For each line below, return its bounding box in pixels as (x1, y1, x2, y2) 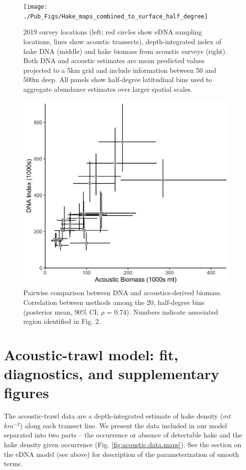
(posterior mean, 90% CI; (23, 306, 99, 317)
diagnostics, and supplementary (4, 364, 219, 384)
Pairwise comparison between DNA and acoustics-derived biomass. (23, 287, 222, 298)
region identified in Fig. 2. (23, 316, 101, 326)
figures (4, 383, 49, 403)
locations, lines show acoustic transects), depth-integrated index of (23, 36, 221, 46)
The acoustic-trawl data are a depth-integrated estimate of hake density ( (4, 411, 223, 421)
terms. (4, 458, 23, 469)
